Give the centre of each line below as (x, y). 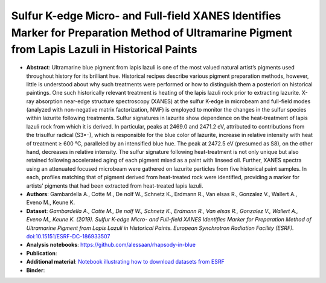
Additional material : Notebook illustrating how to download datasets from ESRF (125, 262)
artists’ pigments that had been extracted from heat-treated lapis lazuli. (115, 186)
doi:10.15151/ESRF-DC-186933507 (68, 236)
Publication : (42, 253)
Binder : (36, 270)
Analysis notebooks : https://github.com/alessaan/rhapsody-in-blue (111, 245)
